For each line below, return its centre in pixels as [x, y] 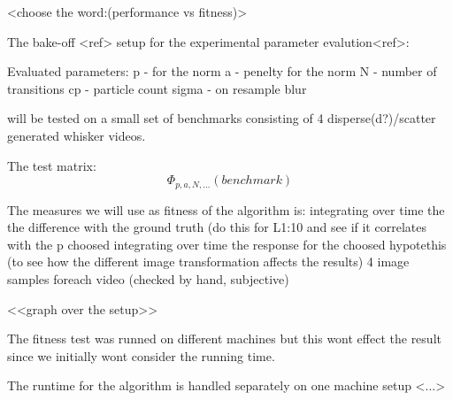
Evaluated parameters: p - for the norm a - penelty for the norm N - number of [222, 71]
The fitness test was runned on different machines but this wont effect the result [224, 338]
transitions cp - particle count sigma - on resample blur [157, 88]
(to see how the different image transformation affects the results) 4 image [208, 262]
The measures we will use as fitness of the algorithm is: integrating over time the [226, 209]
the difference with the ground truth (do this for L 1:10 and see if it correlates [217, 227]
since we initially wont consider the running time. [141, 355]
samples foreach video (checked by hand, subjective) [148, 278]
